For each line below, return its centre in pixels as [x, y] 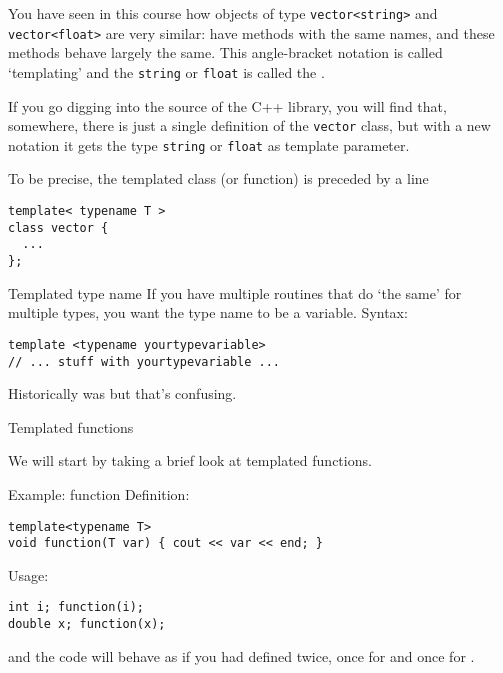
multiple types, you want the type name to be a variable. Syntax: [208, 312]
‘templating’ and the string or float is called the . [166, 71]
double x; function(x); [87, 624]
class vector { [58, 227]
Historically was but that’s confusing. [122, 393]
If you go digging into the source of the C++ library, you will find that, [227, 105]
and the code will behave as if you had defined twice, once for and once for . [241, 655]
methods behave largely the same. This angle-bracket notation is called [225, 52]
